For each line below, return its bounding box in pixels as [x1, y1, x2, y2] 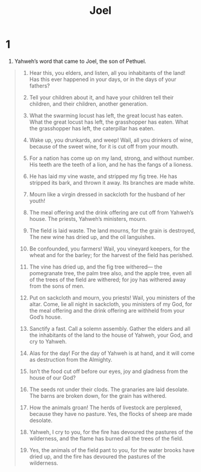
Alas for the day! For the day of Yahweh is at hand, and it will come [29, 349, 195, 357]
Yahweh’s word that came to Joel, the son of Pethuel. [14, 57, 147, 65]
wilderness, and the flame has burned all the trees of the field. [29, 435, 184, 442]
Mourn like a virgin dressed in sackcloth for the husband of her [29, 191, 186, 198]
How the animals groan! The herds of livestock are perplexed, [29, 404, 182, 411]
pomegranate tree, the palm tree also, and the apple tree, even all [29, 269, 192, 276]
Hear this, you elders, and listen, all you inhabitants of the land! [29, 69, 186, 76]
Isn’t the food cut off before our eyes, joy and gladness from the [29, 368, 188, 375]
